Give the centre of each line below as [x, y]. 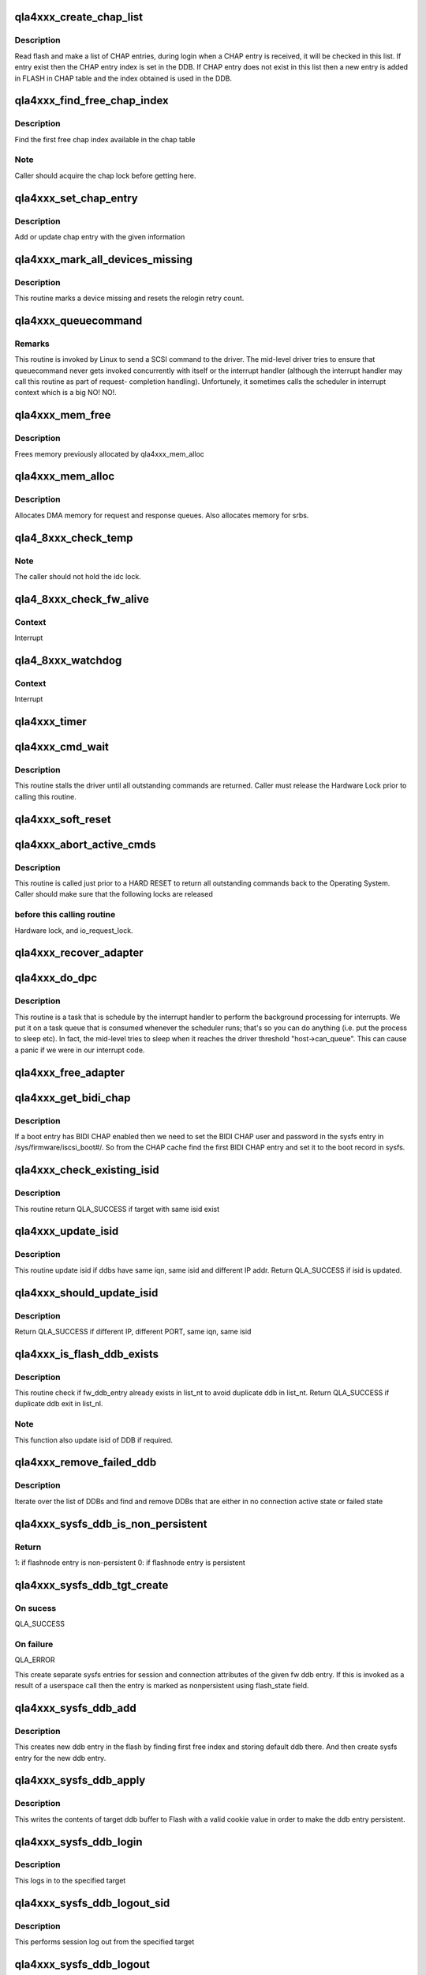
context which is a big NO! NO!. [66, 393]
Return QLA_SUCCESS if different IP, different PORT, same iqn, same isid [133, 1331]
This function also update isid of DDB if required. [94, 1440]
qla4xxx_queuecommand [78, 320]
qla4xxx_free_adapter [70, 1072]
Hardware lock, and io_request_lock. [74, 930]
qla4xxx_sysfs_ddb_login [78, 1842]
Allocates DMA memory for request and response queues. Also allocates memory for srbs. [162, 515]
